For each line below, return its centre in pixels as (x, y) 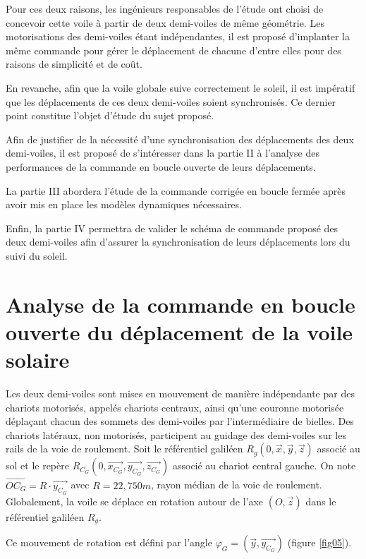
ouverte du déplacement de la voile (179, 331)
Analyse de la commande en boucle (181, 304)
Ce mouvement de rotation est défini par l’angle (109, 542)
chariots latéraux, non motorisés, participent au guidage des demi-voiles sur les (176, 434)
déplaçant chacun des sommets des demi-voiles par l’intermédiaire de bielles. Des (180, 421)
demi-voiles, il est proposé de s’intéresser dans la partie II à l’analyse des (163, 153)
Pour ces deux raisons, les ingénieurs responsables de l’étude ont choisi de (165, 8)
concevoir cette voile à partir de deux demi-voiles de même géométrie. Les (165, 22)
